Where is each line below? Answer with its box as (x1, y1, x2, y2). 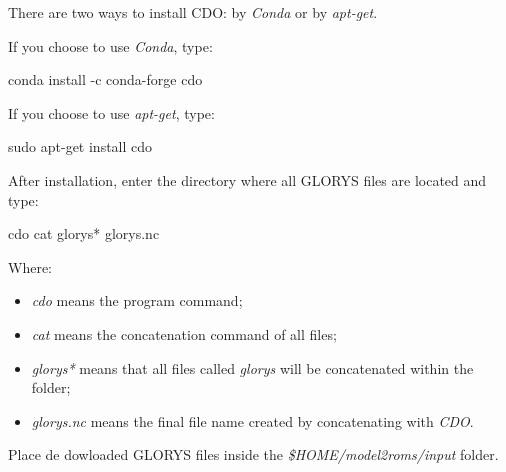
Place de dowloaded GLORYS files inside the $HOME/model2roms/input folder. (8, 444, 499, 465)
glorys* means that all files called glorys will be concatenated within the (31, 357, 474, 378)
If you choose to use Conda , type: (8, 35, 213, 56)
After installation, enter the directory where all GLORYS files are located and (8, 169, 487, 190)
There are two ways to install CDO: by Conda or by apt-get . (8, 2, 378, 22)
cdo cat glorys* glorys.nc (8, 223, 160, 244)
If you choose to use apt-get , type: (8, 102, 215, 123)
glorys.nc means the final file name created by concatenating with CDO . (31, 410, 474, 431)
